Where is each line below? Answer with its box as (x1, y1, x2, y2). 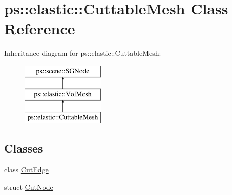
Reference (4, 18, 75, 39)
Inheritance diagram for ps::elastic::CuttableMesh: (4, 48, 161, 58)
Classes (4, 140, 43, 156)
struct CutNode (4, 181, 53, 192)
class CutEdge (4, 164, 49, 175)
